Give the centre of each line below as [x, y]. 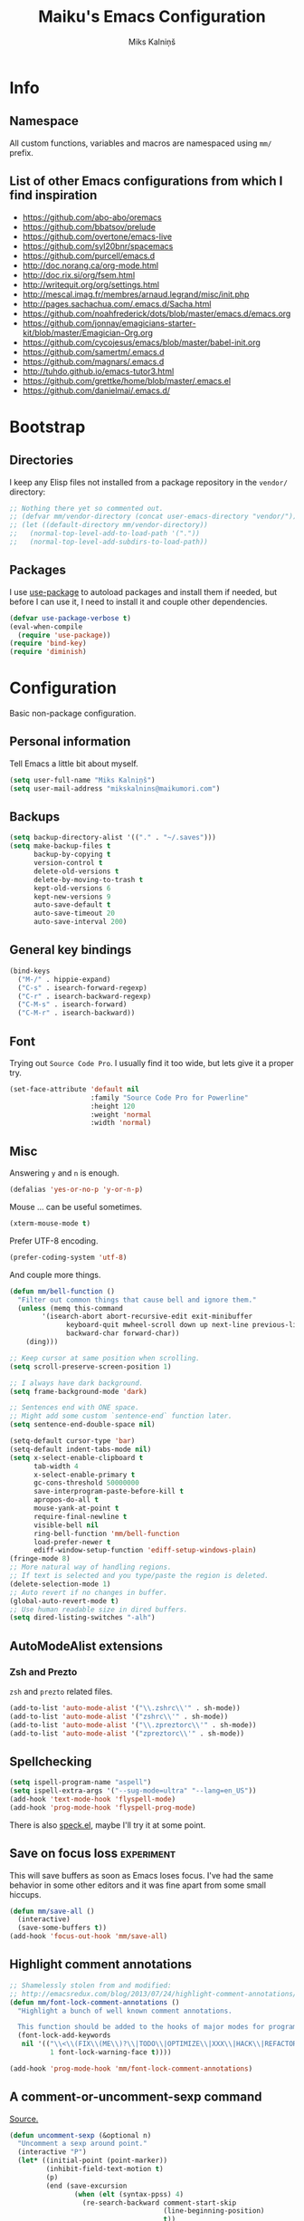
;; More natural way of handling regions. [90, 1567]
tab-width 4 [56, 1466]
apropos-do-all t [66, 1500]
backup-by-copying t [72, 855]
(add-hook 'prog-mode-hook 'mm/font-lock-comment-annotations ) [131, 2068]
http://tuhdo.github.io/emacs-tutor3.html [98, 371]
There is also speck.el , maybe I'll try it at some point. [108, 1825]
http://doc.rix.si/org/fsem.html [79, 274]
